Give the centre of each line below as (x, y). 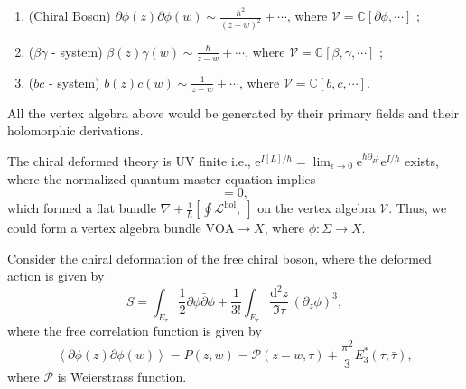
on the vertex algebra (317, 208)
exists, (422, 160)
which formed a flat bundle (82, 208)
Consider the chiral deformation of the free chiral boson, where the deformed (219, 258)
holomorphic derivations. (75, 130)
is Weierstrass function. (122, 376)
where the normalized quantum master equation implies (162, 178)
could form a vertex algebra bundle (104, 228)
